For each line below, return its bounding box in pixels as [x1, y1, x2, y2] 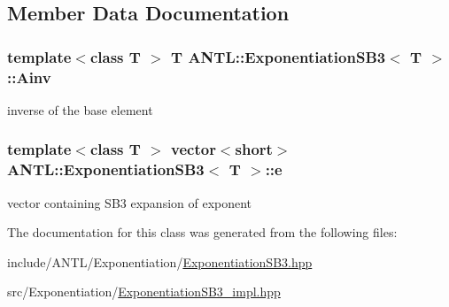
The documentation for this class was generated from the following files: [7, 223, 398, 242]
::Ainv [7, 65, 51, 88]
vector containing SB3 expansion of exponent [7, 193, 252, 211]
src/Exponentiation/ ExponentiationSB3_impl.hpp [7, 282, 281, 301]
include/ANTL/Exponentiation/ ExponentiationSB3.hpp [7, 252, 313, 271]
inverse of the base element [7, 100, 153, 119]
